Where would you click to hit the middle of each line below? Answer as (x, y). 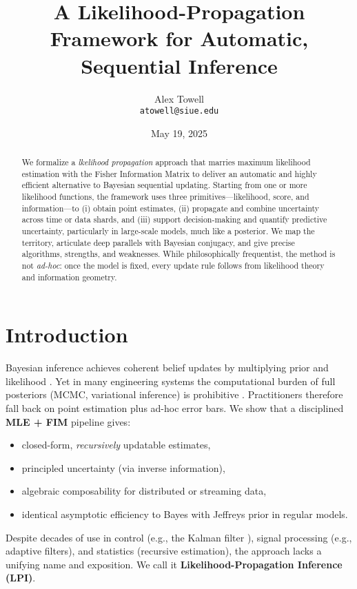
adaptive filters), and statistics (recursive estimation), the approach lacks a (164, 551)
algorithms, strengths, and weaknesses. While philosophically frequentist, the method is (178, 254)
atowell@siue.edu (179, 111)
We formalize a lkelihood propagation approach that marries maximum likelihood (166, 162)
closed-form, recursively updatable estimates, (116, 445)
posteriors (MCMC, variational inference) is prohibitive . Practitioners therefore (174, 394)
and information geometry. (69, 277)
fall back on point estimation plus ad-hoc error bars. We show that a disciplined (175, 408)
